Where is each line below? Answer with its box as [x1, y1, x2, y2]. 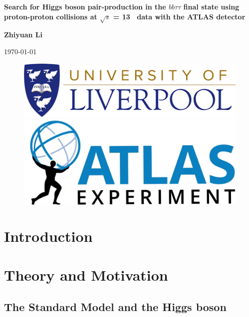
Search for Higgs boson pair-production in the [4, 1, 166, 11]
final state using [183, 1, 240, 11]
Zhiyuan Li [4, 29, 42, 40]
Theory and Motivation [4, 264, 168, 285]
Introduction [4, 225, 93, 246]
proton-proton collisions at [4, 11, 97, 21]
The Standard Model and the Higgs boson [4, 299, 227, 314]
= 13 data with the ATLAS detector [113, 11, 246, 21]
